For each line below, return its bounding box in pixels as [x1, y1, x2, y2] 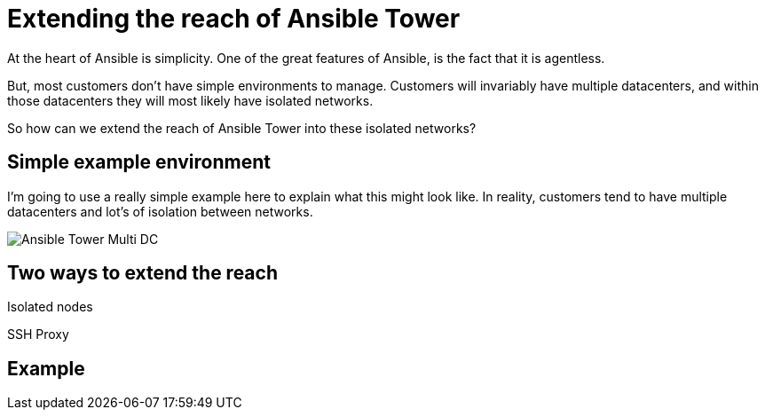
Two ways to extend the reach [7, 262, 278, 285]
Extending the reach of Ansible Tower [7, 4, 461, 34]
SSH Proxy [7, 327, 69, 342]
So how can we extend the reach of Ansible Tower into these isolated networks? [7, 120, 477, 136]
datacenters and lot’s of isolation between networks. [7, 203, 313, 219]
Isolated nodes [7, 299, 93, 315]
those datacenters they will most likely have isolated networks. [7, 92, 374, 108]
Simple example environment [7, 151, 271, 174]
